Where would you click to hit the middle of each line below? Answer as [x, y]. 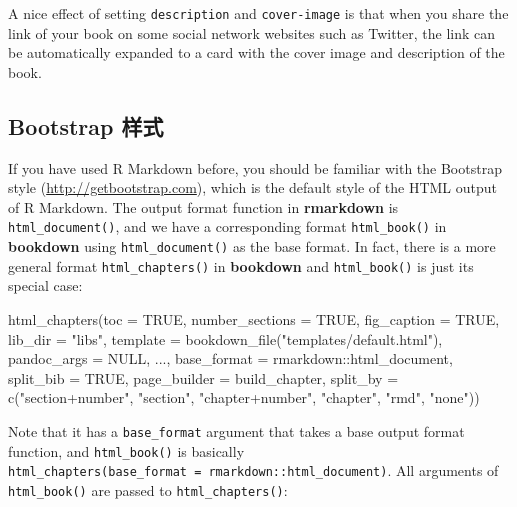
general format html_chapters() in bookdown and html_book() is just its [241, 265]
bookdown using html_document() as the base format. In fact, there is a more [252, 246]
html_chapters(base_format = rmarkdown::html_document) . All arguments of [253, 470]
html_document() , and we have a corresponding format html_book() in [227, 226]
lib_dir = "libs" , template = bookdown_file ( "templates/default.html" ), [225, 338]
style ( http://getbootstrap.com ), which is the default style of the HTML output [253, 187]
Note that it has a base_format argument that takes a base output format [236, 430]
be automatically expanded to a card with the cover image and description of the [256, 52]
